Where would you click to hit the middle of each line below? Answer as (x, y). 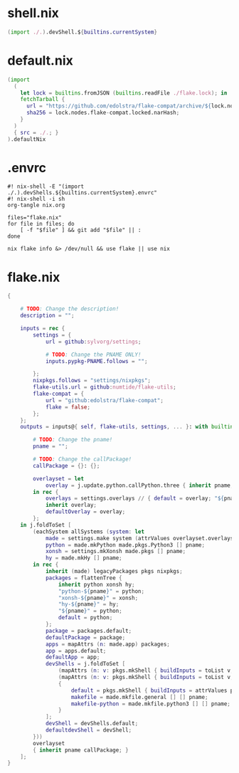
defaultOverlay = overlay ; (85, 512)
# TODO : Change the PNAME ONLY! (93, 354)
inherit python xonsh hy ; (96, 584)
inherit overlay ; (71, 505)
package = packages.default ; (89, 631)
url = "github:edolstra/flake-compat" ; (104, 400)
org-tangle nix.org (36, 205)
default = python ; (85, 618)
